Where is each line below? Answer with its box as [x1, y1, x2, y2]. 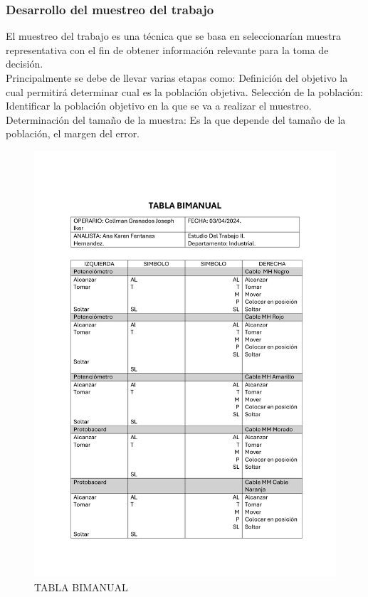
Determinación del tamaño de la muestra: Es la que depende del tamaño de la [6, 112, 346, 127]
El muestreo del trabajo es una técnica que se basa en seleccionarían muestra [6, 28, 341, 43]
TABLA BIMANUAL [34, 579, 128, 594]
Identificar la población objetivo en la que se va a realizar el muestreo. [6, 98, 312, 113]
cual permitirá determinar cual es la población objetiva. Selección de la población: [6, 84, 363, 99]
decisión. [6, 56, 43, 71]
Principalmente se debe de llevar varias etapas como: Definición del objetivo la [6, 70, 348, 85]
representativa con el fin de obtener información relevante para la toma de [6, 42, 329, 57]
